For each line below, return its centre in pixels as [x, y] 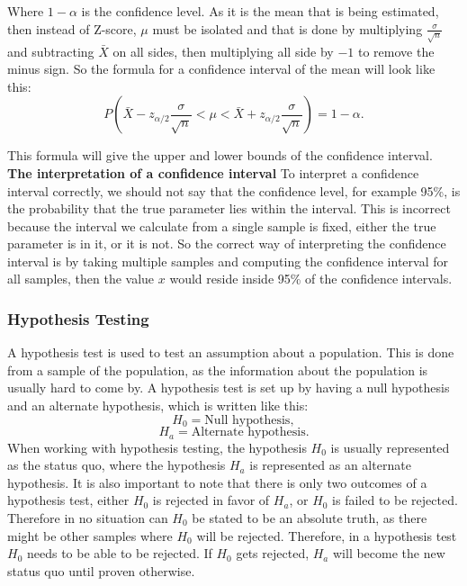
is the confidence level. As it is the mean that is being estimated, [260, 11]
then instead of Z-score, [72, 28]
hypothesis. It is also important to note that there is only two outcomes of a [217, 482]
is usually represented [390, 447]
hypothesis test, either [68, 500]
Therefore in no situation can [88, 517]
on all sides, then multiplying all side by [223, 51]
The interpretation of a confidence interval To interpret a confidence [213, 172]
